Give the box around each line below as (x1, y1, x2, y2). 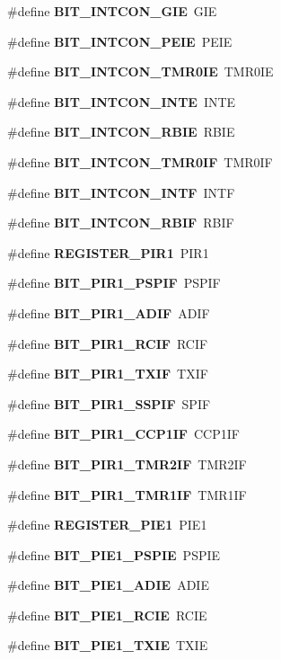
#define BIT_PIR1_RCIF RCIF (7, 334, 208, 352)
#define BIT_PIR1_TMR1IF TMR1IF (7, 485, 247, 504)
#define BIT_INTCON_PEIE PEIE (7, 31, 233, 50)
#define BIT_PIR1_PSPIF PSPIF (7, 273, 221, 292)
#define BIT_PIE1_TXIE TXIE (7, 636, 208, 655)
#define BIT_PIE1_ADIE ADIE (7, 575, 209, 594)
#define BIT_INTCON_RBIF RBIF (7, 213, 234, 232)
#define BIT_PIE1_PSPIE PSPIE (7, 545, 221, 564)
